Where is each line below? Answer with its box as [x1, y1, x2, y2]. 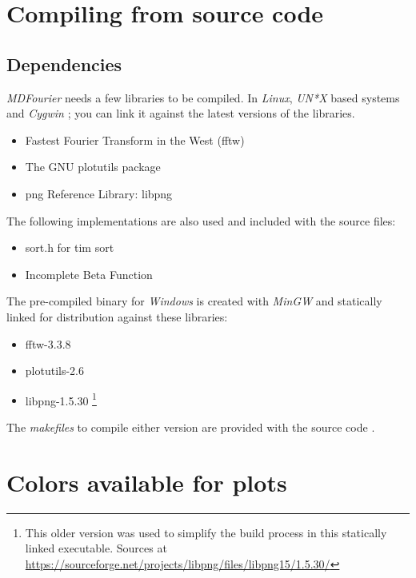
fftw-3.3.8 [25, 335, 71, 352]
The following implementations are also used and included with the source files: [6, 212, 396, 229]
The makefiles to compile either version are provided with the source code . [6, 418, 375, 435]
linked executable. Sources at [25, 540, 167, 556]
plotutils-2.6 [25, 362, 85, 379]
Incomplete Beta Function [25, 265, 153, 282]
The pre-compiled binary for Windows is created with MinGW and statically [6, 293, 382, 309]
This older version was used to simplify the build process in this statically [25, 524, 387, 540]
